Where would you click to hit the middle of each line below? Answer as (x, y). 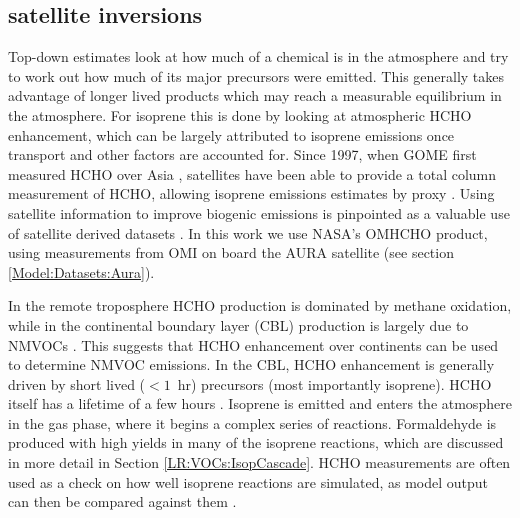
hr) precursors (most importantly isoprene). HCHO (334, 383)
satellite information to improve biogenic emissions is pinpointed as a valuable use (259, 212)
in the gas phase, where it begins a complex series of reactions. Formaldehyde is (252, 422)
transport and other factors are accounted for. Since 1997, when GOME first (242, 154)
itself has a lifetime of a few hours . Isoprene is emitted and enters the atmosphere (260, 403)
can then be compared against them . (122, 501)
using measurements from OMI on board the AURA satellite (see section (231, 252)
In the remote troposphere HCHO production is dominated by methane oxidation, (260, 305)
